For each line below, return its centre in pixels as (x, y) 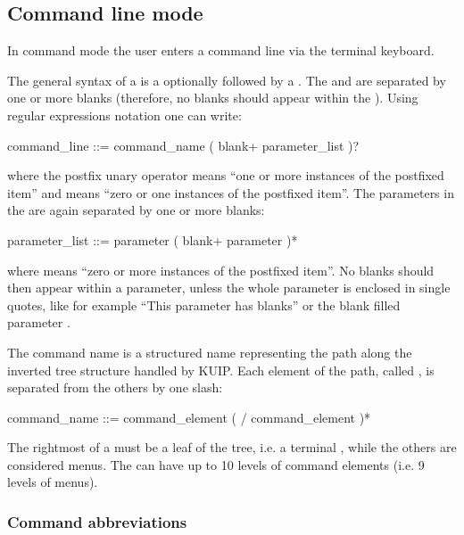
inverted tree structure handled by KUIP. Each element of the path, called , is (221, 370)
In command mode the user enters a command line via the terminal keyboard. (221, 50)
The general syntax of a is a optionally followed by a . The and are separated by (227, 80)
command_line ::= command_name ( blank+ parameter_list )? (183, 145)
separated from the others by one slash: (115, 387)
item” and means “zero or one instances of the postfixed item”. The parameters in (231, 192)
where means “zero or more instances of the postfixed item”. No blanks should (221, 270)
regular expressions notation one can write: (124, 115)
